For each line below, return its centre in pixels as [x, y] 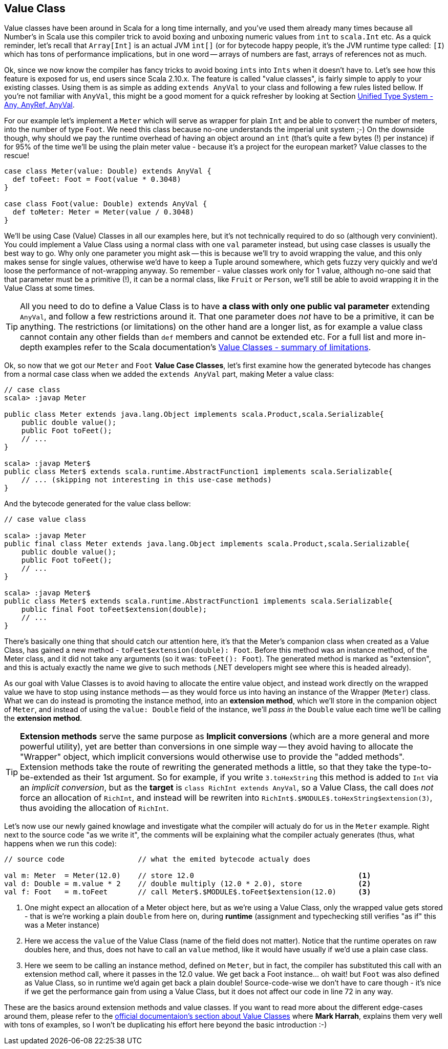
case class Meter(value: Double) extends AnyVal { [108, 171]
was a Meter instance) [62, 925]
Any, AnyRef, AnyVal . [39, 105]
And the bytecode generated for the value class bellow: [98, 504]
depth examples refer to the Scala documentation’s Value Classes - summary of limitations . [196, 347]
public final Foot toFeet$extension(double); [114, 609]
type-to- [416, 767]
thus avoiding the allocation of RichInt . [94, 808]
